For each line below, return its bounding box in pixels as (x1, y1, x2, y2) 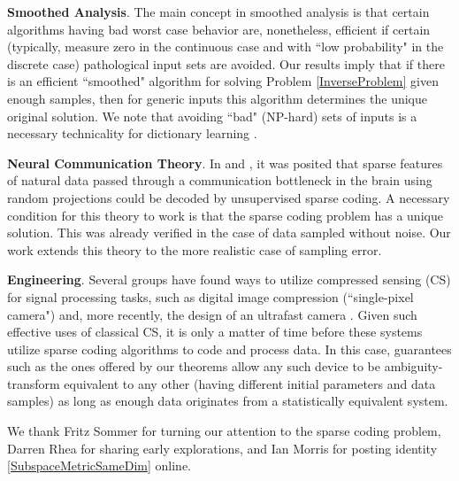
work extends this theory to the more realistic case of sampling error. (7, 240, 382, 259)
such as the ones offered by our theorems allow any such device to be (7, 357, 380, 376)
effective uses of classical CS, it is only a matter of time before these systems (7, 322, 423, 341)
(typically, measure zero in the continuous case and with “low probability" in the (7, 37, 444, 56)
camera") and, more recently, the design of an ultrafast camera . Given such (7, 305, 417, 323)
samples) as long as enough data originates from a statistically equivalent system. (7, 392, 448, 410)
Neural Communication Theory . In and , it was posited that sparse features (7, 153, 443, 172)
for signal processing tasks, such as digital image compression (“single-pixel (7, 287, 414, 306)
